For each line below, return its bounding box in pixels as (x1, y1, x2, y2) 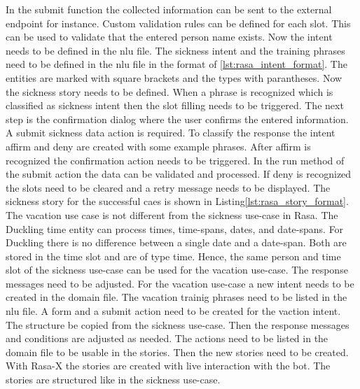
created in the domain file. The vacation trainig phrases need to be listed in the (6, 290, 347, 304)
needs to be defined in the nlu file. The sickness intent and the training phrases (6, 43, 345, 57)
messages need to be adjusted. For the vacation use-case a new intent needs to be (6, 276, 354, 290)
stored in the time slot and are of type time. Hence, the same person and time (6, 248, 341, 263)
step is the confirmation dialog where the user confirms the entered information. (6, 111, 349, 126)
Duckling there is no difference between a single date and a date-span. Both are (6, 235, 347, 250)
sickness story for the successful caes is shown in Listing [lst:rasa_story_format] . (6, 194, 349, 208)
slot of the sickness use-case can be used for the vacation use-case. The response (6, 262, 348, 277)
